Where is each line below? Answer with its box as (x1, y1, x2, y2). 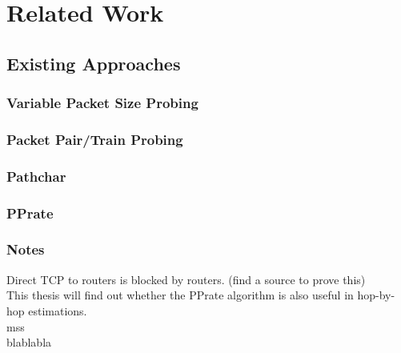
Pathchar (6, 166, 66, 186)
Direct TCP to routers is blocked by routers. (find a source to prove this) (6, 271, 366, 287)
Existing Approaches (6, 50, 181, 75)
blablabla (6, 334, 52, 351)
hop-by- (357, 287, 395, 303)
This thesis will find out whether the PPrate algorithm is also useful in (6, 287, 354, 303)
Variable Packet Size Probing (6, 93, 198, 113)
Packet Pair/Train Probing (6, 129, 183, 149)
